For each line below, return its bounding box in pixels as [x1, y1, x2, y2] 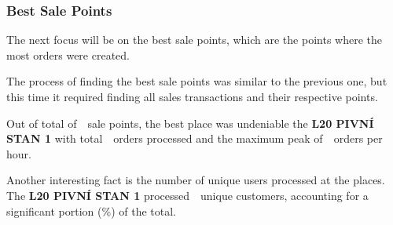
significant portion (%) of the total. [6, 202, 176, 219]
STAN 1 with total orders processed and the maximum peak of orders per [6, 130, 383, 147]
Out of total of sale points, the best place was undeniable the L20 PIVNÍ [6, 114, 374, 131]
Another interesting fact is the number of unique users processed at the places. [6, 172, 385, 188]
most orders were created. [6, 46, 130, 63]
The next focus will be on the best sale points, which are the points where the [6, 31, 382, 48]
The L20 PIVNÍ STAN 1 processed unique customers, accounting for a [6, 187, 369, 203]
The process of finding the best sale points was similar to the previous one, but [6, 73, 387, 89]
